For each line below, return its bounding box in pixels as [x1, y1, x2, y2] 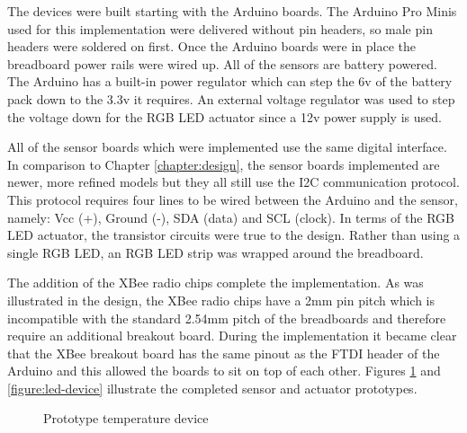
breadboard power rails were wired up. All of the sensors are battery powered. [7, 54, 437, 73]
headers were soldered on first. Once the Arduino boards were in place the [7, 37, 417, 56]
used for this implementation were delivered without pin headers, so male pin [7, 19, 433, 38]
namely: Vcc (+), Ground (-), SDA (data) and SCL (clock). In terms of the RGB [7, 208, 454, 226]
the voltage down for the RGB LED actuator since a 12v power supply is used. [7, 107, 442, 126]
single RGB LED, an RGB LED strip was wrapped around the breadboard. [7, 243, 424, 261]
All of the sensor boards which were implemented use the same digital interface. [7, 137, 447, 156]
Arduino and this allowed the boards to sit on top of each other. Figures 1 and [7, 361, 441, 380]
